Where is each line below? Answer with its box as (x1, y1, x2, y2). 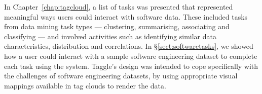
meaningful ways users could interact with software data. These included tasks (4, 11, 248, 22)
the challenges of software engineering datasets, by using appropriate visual (4, 70, 238, 81)
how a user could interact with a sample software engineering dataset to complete (4, 50, 257, 61)
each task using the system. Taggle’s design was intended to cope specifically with (4, 60, 258, 71)
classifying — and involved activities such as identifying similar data (4, 31, 216, 41)
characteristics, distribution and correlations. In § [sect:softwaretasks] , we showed (4, 41, 253, 51)
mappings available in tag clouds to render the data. (4, 80, 166, 90)
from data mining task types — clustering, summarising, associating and (4, 21, 230, 32)
